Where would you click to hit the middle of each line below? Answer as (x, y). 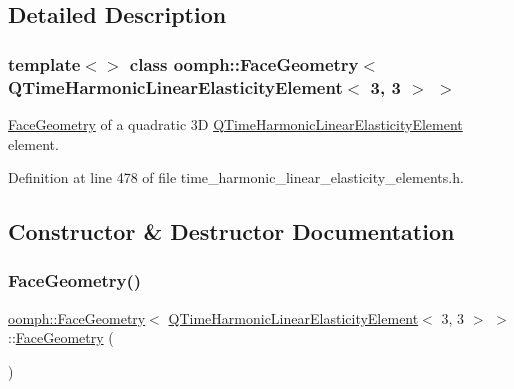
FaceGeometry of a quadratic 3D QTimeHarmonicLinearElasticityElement (235, 123)
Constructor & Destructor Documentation (231, 231)
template (44, 63)
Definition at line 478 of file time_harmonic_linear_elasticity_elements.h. (236, 177)
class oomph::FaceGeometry (244, 63)
